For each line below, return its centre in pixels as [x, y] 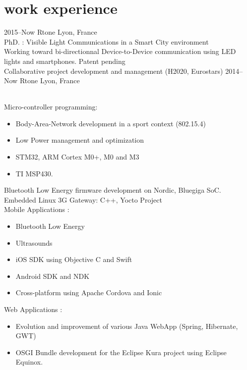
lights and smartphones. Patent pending [65, 61]
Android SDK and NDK [53, 276]
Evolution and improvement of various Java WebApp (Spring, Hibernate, [127, 326]
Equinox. [29, 362]
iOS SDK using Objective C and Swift [74, 259]
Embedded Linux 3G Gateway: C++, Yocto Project [83, 199]
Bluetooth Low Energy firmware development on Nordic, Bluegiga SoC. [113, 190]
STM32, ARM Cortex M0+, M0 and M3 [77, 157]
